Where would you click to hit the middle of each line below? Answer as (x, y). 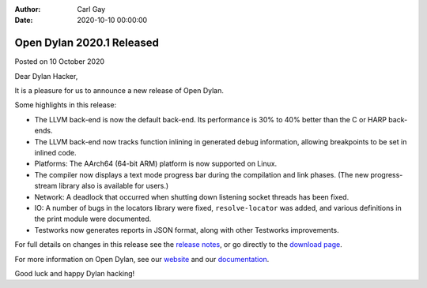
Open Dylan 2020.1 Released (87, 43)
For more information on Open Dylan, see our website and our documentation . (142, 259)
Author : (28, 9)
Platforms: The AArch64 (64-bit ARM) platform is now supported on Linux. (156, 164)
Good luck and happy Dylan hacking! (75, 273)
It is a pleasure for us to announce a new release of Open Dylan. (119, 91)
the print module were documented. (93, 219)
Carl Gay (91, 9)
